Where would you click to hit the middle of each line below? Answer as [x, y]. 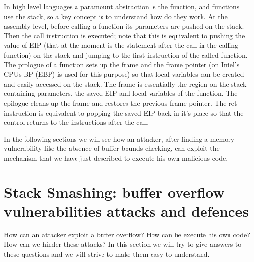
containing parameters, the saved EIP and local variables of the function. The [121, 93]
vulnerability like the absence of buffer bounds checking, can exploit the [112, 148]
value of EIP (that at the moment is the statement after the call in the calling [121, 45]
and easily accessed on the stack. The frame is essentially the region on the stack [125, 83]
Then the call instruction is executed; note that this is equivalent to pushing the [125, 35]
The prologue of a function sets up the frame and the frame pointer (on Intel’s [122, 64]
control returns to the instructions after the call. [76, 122]
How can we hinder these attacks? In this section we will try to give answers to [123, 244]
